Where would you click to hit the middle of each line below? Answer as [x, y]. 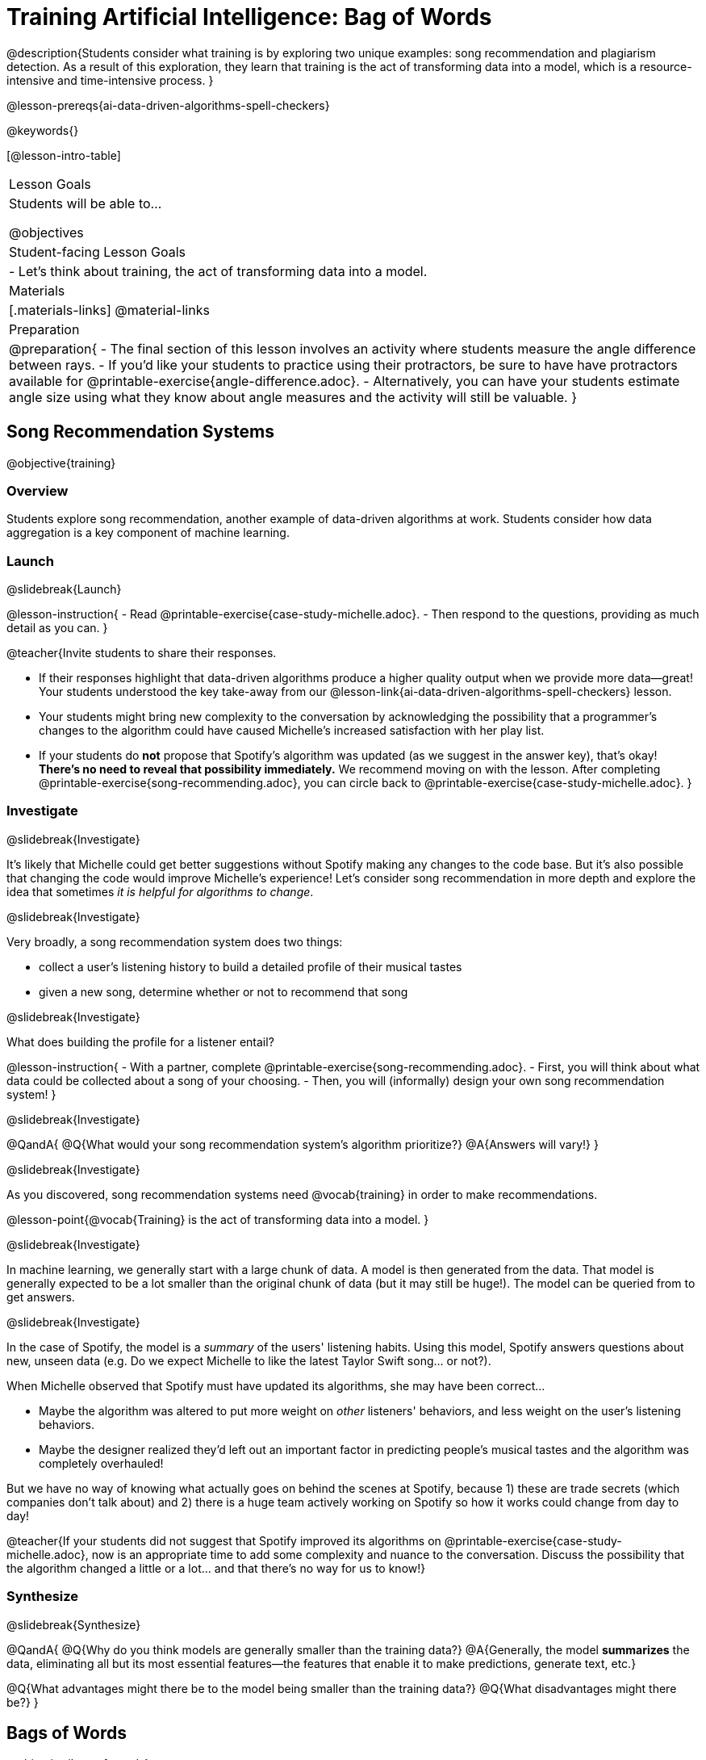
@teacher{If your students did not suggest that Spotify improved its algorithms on [224, 1540]
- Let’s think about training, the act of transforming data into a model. [218, 271]
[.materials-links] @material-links [109, 310]
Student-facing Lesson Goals [98, 251]
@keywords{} [43, 130]
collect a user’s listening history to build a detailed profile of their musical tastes [251, 966]
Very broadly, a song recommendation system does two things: [175, 941]
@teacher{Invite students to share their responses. [142, 653]
